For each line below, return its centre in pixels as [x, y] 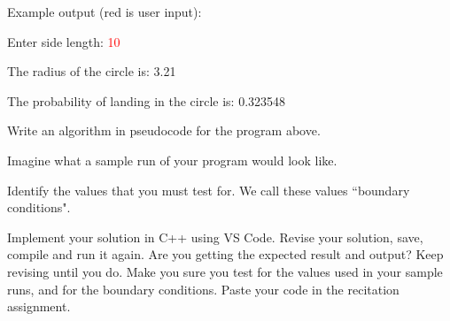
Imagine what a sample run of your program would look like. [172, 160]
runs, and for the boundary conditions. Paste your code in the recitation [203, 289]
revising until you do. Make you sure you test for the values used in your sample [225, 271]
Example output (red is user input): [105, 11]
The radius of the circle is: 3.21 [92, 71]
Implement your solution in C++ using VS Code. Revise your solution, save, [215, 237]
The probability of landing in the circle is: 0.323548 [147, 100]
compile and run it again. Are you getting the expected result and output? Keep [225, 254]
